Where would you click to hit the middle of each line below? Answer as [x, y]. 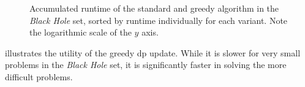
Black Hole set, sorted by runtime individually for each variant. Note [159, 20]
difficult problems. [39, 76]
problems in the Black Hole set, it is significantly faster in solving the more [146, 65]
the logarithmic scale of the [81, 32]
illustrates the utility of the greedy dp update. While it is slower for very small [153, 52]
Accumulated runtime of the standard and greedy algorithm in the [154, 8]
